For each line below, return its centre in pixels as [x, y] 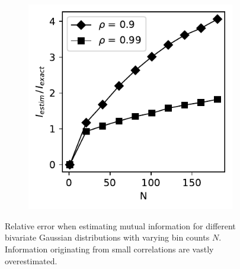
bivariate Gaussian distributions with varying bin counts [107, 237]
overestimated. [31, 260]
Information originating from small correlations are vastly [109, 249]
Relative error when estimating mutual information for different [120, 225]
